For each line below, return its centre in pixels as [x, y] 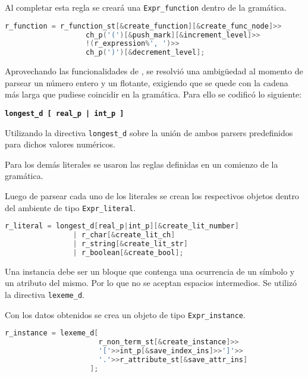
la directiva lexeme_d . [45, 294]
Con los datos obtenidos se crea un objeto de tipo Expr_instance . [125, 314]
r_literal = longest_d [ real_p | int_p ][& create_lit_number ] [122, 226]
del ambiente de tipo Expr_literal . [70, 207]
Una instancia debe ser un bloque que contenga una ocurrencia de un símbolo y [150, 271]
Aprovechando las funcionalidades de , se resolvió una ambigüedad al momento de [154, 71]
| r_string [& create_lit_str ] [130, 244]
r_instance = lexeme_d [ [52, 333]
